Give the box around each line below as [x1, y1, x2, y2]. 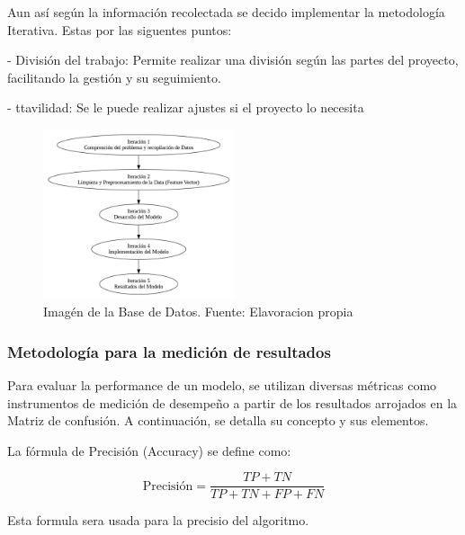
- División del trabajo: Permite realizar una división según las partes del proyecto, [7, 50, 459, 69]
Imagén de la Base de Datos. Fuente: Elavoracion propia [43, 302, 353, 321]
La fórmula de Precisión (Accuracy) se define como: [7, 441, 291, 459]
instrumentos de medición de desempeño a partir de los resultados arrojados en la [7, 393, 458, 412]
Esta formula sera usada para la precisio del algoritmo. [7, 511, 309, 530]
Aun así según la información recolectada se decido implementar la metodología [7, 3, 445, 21]
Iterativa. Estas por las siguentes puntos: [7, 20, 232, 39]
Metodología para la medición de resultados [7, 340, 331, 362]
